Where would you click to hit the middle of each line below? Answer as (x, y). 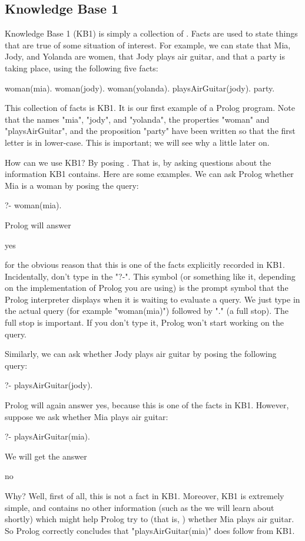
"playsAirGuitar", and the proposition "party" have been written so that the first (150, 131)
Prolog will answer (38, 224)
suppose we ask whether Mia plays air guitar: (87, 416)
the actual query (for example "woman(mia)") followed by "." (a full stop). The (147, 311)
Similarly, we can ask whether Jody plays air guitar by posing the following (141, 354)
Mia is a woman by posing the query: (72, 185)
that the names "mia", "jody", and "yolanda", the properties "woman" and (137, 119)
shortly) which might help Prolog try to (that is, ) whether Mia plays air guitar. (150, 519)
